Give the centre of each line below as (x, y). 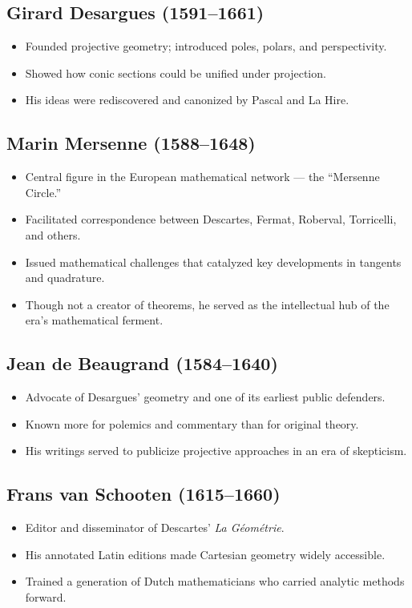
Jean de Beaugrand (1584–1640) (142, 363)
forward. (46, 596)
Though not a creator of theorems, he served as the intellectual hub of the (207, 304)
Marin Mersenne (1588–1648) (131, 143)
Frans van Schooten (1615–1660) (143, 494)
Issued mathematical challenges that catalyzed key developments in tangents (213, 262)
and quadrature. (65, 278)
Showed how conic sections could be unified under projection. (176, 72)
